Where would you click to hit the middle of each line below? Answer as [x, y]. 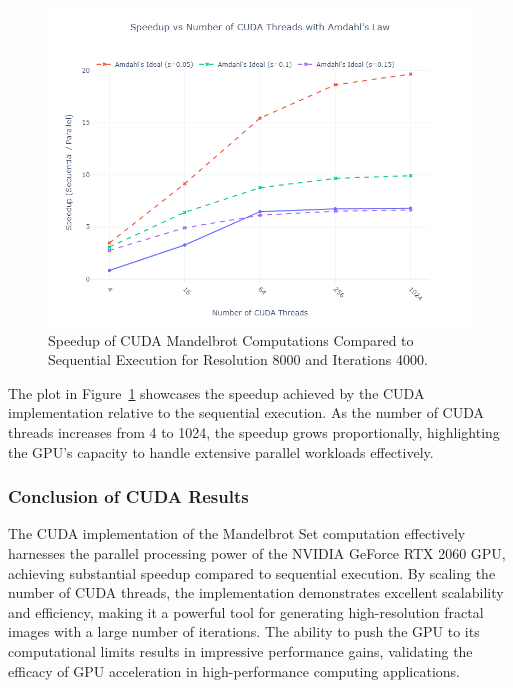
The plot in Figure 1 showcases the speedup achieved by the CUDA [216, 392]
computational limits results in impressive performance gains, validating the [240, 650]
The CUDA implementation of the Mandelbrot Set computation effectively [237, 533]
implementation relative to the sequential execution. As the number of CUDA [246, 412]
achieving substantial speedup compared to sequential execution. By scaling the [252, 572]
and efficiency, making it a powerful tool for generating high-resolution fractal [246, 611]
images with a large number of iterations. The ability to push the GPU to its [244, 631]
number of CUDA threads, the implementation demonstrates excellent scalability [256, 592]
